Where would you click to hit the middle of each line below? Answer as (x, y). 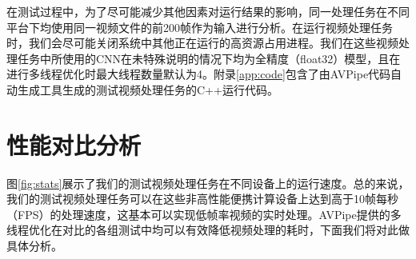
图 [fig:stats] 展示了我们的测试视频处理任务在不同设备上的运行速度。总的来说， (208, 183)
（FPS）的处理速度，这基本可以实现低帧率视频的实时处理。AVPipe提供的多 (204, 214)
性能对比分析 (74, 144)
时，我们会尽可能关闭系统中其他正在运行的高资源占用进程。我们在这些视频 (202, 43)
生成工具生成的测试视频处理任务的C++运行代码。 (148, 89)
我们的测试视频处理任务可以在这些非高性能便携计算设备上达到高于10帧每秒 (202, 199)
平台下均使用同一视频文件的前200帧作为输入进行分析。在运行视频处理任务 (200, 27)
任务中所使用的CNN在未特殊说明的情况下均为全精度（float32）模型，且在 (209, 58)
